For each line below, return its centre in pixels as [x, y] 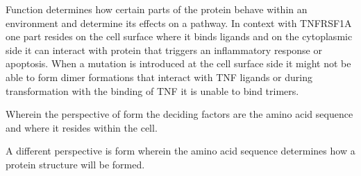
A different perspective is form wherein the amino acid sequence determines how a [180, 151]
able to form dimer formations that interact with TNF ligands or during [159, 77]
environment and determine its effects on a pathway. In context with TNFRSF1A [179, 23]
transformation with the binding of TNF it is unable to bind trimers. [152, 90]
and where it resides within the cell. [82, 127]
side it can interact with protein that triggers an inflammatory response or [164, 50]
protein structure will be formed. [75, 164]
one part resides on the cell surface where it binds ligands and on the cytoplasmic [179, 36]
